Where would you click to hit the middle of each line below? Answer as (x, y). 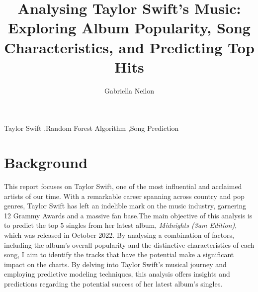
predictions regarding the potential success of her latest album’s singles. (113, 283)
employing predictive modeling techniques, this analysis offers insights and (117, 274)
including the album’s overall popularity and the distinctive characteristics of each (129, 244)
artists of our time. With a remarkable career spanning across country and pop (124, 196)
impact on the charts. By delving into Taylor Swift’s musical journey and (115, 264)
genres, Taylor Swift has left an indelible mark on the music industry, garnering (125, 206)
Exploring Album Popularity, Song (129, 28)
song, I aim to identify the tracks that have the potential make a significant (119, 254)
